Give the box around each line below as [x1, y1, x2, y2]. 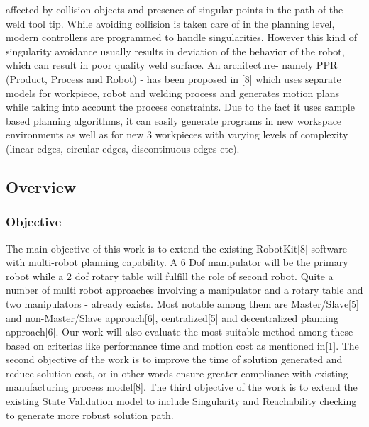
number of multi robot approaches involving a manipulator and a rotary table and [6, 282, 363, 297]
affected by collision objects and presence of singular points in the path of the [6, 2, 343, 16]
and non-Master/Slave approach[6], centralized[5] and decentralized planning [6, 310, 338, 325]
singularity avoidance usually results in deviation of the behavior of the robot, [6, 43, 345, 58]
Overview [6, 175, 77, 197]
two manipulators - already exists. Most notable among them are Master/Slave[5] [6, 296, 359, 311]
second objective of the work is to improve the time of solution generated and [6, 352, 343, 367]
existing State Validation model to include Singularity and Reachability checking [6, 394, 357, 409]
